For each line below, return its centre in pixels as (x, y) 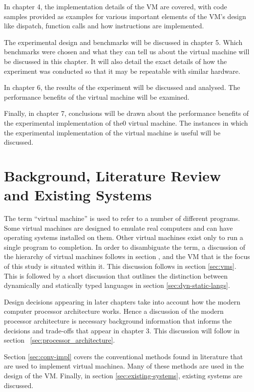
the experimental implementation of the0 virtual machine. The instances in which (126, 122)
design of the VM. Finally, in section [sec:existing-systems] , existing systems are (123, 375)
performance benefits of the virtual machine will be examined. (97, 97)
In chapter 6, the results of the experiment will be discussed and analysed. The (122, 87)
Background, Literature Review (113, 175)
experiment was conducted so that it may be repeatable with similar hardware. (122, 71)
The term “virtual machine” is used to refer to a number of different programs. (122, 218)
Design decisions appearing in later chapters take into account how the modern (122, 301)
